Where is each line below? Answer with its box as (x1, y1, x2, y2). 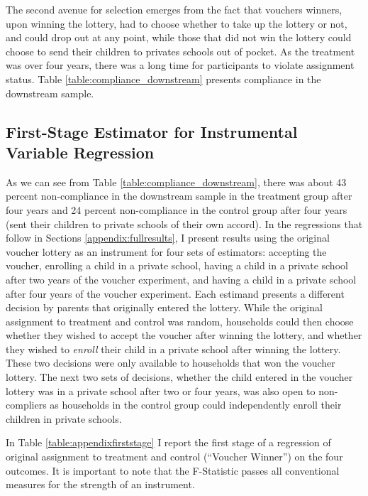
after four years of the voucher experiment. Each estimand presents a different (6, 286, 345, 301)
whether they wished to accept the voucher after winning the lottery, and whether (6, 328, 362, 343)
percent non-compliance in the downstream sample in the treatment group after (6, 188, 352, 203)
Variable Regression (6, 141, 155, 163)
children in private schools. (6, 411, 122, 426)
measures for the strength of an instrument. (6, 477, 195, 492)
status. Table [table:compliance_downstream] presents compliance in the (6, 71, 321, 86)
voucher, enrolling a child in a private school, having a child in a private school (6, 258, 348, 273)
